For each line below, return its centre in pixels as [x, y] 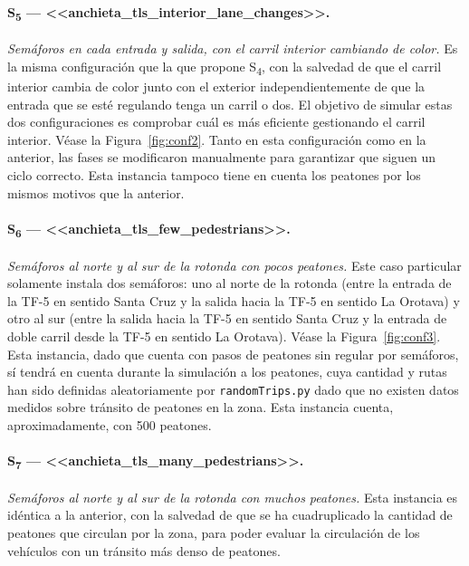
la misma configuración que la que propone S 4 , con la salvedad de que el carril [225, 67]
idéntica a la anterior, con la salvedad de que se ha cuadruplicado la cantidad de [230, 515]
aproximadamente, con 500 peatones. [110, 424]
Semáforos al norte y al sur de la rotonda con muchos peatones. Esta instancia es [233, 497]
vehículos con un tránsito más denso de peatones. [144, 550]
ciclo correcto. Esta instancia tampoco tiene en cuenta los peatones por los [214, 175]
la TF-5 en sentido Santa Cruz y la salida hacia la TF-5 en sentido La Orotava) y [234, 300]
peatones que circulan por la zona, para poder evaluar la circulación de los [214, 533]
